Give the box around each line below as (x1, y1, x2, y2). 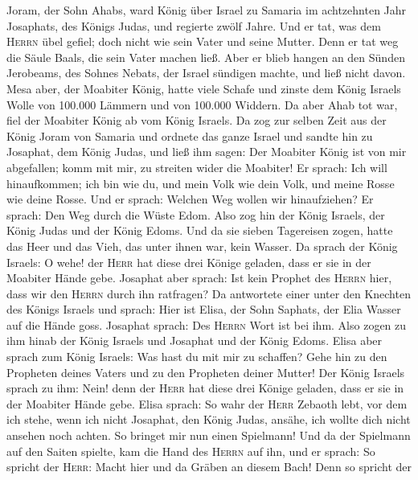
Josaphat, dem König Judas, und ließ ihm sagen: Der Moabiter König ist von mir (6, 143, 407, 160)
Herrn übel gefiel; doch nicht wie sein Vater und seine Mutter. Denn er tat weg (6, 33, 399, 50)
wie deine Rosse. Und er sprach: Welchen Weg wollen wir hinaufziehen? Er (6, 191, 374, 207)
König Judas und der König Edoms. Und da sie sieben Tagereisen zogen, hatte (6, 222, 393, 239)
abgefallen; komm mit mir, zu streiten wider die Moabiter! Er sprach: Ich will (6, 158, 387, 175)
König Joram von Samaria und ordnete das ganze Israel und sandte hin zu (6, 127, 373, 144)
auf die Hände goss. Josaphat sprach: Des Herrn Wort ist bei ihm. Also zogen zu (6, 316, 407, 333)
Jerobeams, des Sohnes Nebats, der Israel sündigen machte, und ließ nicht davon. (6, 64, 406, 81)
